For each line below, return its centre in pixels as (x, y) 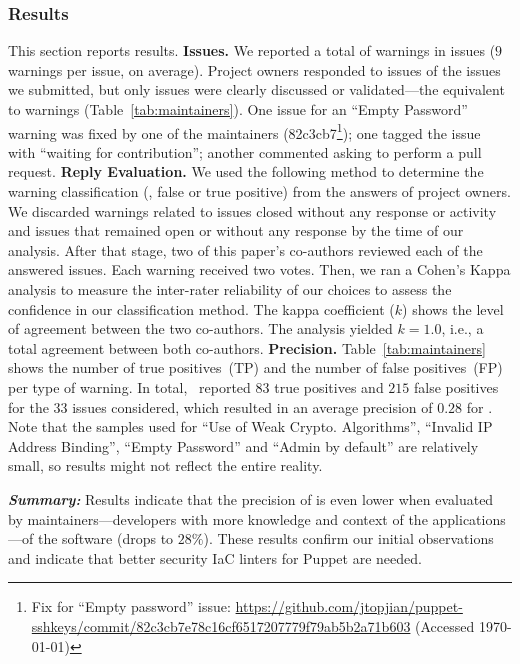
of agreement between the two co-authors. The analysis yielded (200, 328)
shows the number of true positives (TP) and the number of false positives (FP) (255, 367)
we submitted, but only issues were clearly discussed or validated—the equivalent (256, 89)
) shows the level (453, 308)
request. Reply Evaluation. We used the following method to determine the (246, 171)
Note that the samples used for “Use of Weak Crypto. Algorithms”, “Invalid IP (250, 426)
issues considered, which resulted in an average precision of (252, 406)
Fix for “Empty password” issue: (131, 606)
